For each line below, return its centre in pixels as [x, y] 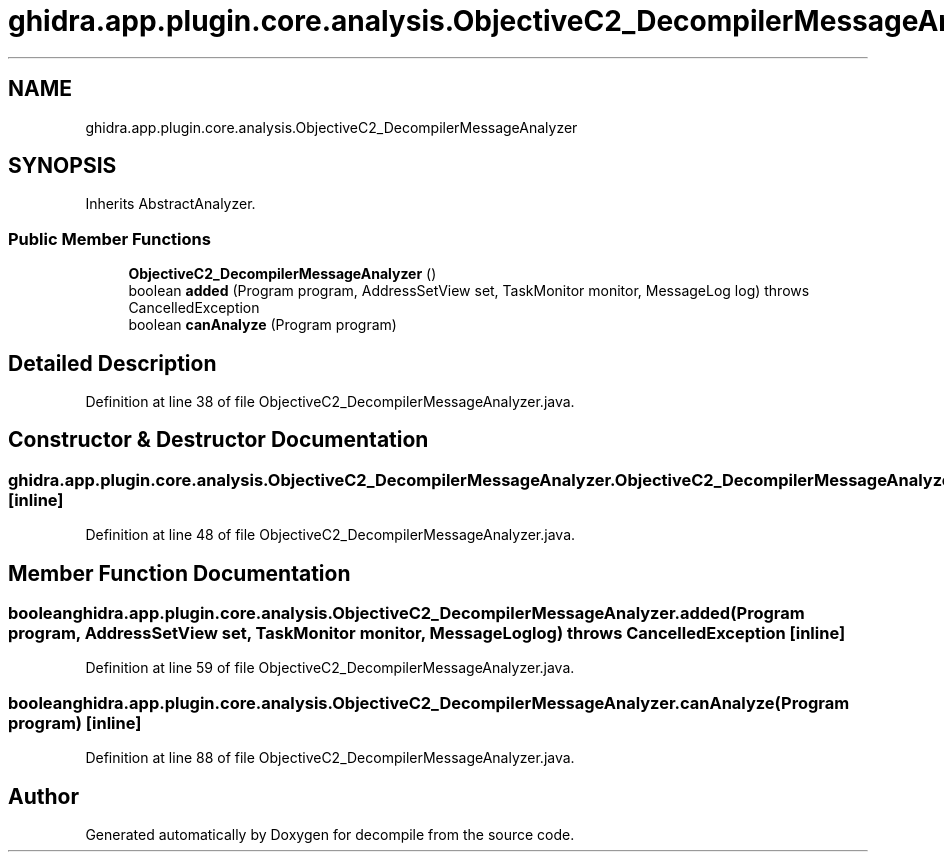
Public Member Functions [109, 238]
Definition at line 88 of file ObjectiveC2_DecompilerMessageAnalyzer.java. [330, 758]
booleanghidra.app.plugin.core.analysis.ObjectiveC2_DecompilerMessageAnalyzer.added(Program [406, 613]
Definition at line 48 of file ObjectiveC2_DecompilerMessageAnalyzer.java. [330, 535]
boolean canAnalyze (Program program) [262, 325]
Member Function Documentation [179, 573]
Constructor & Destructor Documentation [218, 440]
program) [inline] [75, 722]
